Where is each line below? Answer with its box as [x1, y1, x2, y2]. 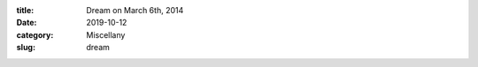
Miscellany [86, 29, 126, 40]
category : [16, 29, 54, 40]
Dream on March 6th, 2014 [86, 5, 184, 15]
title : [16, 5, 35, 15]
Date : [16, 18, 37, 28]
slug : [16, 42, 35, 53]
